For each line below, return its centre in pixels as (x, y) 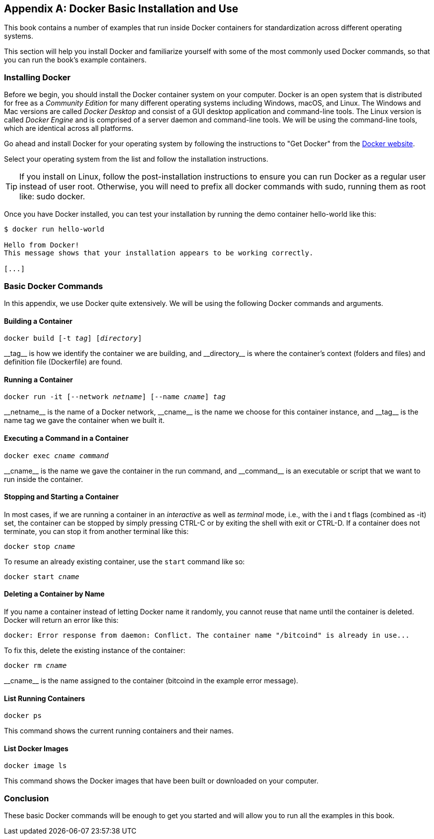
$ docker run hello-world (54, 229)
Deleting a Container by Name (54, 594)
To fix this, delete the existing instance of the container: (95, 651)
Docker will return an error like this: (61, 620)
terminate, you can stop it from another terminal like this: (96, 531)
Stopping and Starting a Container (62, 497)
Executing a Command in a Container (66, 438)
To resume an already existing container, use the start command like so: (124, 561)
